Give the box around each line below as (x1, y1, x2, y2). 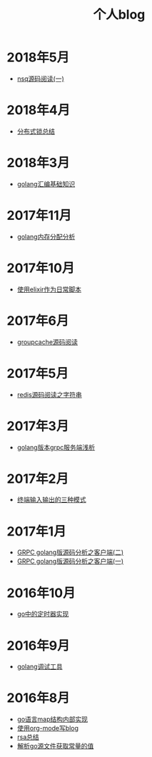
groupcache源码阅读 (16, 337, 78, 346)
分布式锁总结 (16, 126, 55, 136)
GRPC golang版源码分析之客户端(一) (16, 557, 124, 566)
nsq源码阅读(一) (16, 74, 65, 83)
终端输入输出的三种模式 (16, 496, 86, 504)
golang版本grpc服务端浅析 (16, 443, 96, 451)
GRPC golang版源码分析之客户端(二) (16, 548, 124, 557)
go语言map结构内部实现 (16, 715, 88, 723)
